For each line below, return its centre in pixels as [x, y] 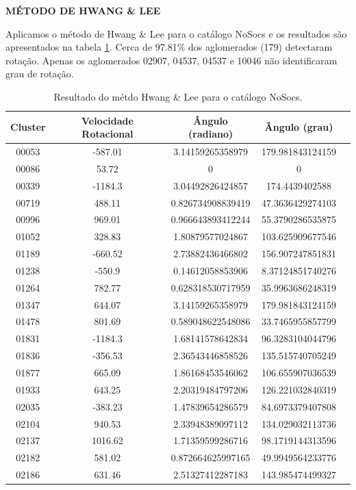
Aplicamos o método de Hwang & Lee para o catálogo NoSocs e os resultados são [176, 33]
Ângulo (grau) [299, 127]
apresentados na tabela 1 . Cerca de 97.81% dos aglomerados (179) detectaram [169, 47]
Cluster [28, 127]
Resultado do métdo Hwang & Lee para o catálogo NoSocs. [178, 96]
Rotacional [107, 134]
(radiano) [211, 134]
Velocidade [107, 120]
